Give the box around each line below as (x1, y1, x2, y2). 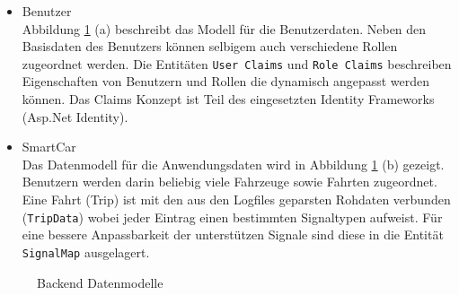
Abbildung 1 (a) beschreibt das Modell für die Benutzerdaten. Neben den (22, 19, 427, 38)
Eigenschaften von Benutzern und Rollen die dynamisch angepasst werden (22, 72, 430, 91)
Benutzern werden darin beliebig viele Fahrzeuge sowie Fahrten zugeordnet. (22, 172, 437, 191)
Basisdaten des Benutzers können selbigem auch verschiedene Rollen (22, 37, 398, 56)
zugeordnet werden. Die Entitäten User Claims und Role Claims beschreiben (22, 54, 452, 73)
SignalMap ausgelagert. (22, 242, 150, 261)
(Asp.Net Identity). (22, 107, 128, 126)
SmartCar (22, 137, 76, 156)
